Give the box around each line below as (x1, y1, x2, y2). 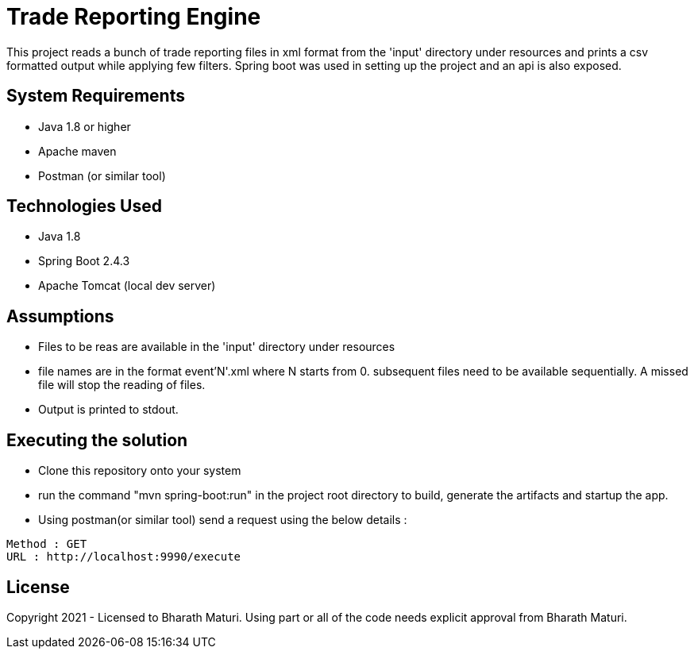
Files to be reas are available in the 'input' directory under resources (38, 340, 395, 354)
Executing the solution (6, 430, 188, 450)
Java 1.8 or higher (38, 119, 131, 133)
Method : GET (6, 537, 87, 551)
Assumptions (6, 306, 114, 326)
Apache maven (38, 144, 117, 158)
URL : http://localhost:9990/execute (6, 550, 241, 564)
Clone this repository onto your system (38, 464, 241, 478)
